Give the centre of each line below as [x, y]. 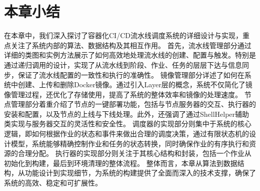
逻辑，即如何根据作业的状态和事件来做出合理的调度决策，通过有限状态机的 [126, 134]
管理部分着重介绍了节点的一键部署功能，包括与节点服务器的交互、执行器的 [133, 104]
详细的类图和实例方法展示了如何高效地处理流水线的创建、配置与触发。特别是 [130, 55]
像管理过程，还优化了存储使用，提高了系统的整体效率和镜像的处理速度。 [123, 94]
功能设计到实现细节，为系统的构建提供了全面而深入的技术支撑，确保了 [140, 173]
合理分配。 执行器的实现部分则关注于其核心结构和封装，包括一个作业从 [134, 153]
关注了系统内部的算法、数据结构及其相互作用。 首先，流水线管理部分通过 [131, 45]
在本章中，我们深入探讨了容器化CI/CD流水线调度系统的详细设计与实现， [123, 35]
